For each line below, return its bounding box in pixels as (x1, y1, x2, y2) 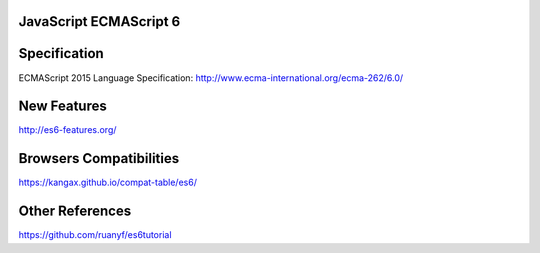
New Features (18, 98, 107, 115)
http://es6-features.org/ (18, 124, 117, 136)
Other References (18, 203, 132, 220)
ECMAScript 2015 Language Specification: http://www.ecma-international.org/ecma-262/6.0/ (18, 71, 404, 84)
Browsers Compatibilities (18, 150, 180, 167)
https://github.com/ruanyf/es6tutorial (18, 229, 172, 241)
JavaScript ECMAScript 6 (18, 13, 181, 30)
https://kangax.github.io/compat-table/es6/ (18, 176, 197, 189)
